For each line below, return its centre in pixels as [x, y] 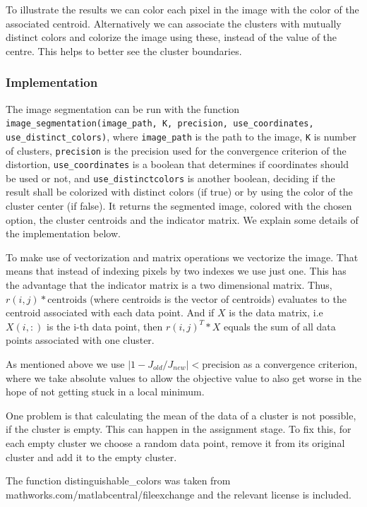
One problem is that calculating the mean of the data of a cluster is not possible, [181, 415]
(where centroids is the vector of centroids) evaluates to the [218, 298]
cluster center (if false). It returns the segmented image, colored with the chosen [179, 206]
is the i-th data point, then [105, 326]
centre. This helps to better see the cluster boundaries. [124, 50]
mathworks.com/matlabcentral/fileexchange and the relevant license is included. [179, 494]
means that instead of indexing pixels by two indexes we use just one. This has [176, 271]
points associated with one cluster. [80, 340]
